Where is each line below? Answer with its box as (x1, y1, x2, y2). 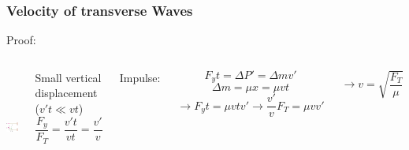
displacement (35, 84, 98, 101)
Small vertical (35, 69, 102, 85)
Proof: (6, 32, 36, 48)
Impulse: (119, 69, 161, 85)
